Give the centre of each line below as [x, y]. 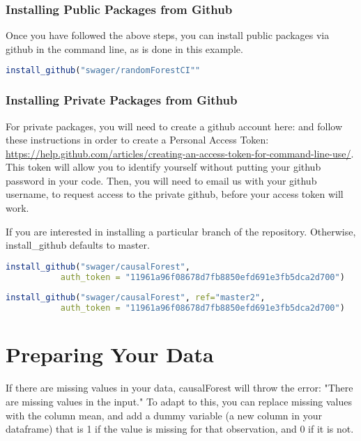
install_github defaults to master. [78, 245]
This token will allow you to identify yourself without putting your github [163, 167]
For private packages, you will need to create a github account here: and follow [174, 126]
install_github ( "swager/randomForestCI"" [103, 71]
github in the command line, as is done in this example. [124, 48]
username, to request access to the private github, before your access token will [175, 194]
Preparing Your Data [110, 354]
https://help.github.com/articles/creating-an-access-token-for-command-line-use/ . [180, 153]
